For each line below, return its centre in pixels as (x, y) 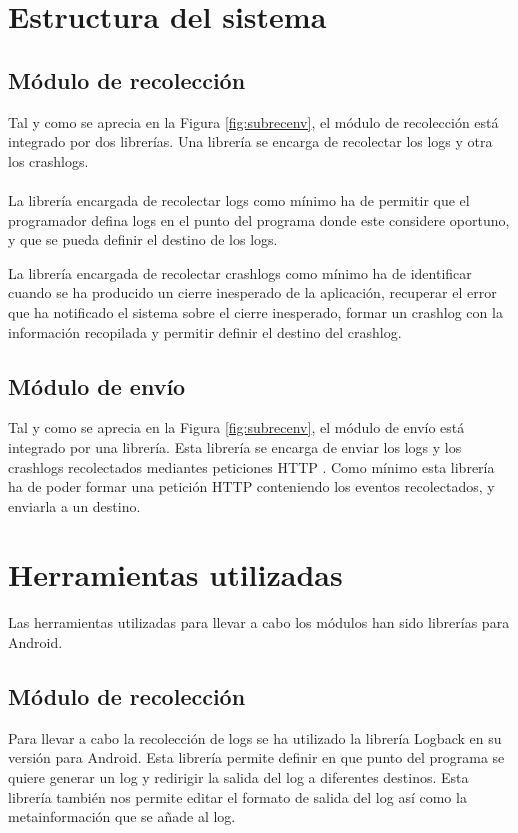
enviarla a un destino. (74, 505)
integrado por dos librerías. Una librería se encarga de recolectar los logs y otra (250, 141)
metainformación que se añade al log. (122, 816)
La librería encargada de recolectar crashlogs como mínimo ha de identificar (240, 272)
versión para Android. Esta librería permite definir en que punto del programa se (256, 757)
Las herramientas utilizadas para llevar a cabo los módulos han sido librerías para (259, 622)
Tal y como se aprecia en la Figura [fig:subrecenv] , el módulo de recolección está (253, 121)
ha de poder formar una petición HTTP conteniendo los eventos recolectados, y (251, 486)
